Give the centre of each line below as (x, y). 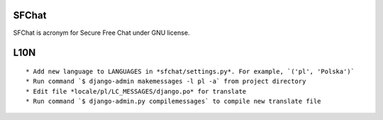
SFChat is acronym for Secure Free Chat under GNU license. (101, 33)
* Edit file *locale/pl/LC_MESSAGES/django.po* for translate (136, 91)
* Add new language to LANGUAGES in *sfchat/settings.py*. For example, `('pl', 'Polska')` (190, 71)
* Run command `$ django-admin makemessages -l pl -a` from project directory (166, 81)
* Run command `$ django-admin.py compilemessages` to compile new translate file (173, 102)
